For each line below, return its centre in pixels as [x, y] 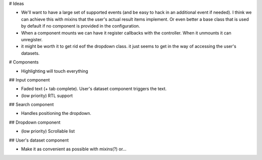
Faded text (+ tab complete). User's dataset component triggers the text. [94, 89]
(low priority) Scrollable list [48, 131]
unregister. [32, 39]
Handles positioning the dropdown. [56, 113]
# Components [24, 62]
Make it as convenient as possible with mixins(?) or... [74, 149]
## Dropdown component [35, 122]
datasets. [30, 53]
